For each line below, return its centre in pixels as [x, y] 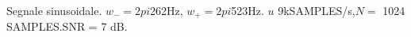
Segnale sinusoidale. [54, 10]
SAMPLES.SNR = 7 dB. [67, 26]
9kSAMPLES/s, [317, 10]
